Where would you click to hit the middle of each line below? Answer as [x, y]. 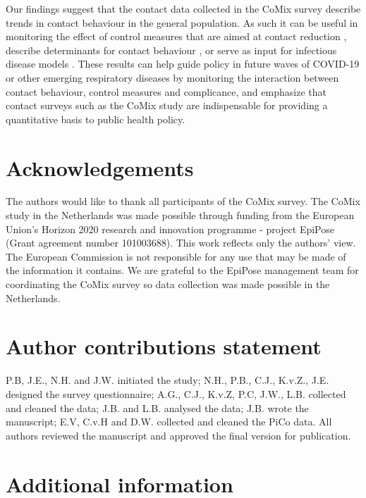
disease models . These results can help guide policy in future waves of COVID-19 [183, 64]
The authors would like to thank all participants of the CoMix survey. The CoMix [183, 201]
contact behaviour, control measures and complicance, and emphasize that [166, 91]
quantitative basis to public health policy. [96, 119]
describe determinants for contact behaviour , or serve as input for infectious [171, 50]
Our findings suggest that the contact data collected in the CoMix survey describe [183, 8]
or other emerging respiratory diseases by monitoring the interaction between [172, 77]
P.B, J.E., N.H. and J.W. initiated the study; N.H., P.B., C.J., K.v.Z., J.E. [167, 380]
